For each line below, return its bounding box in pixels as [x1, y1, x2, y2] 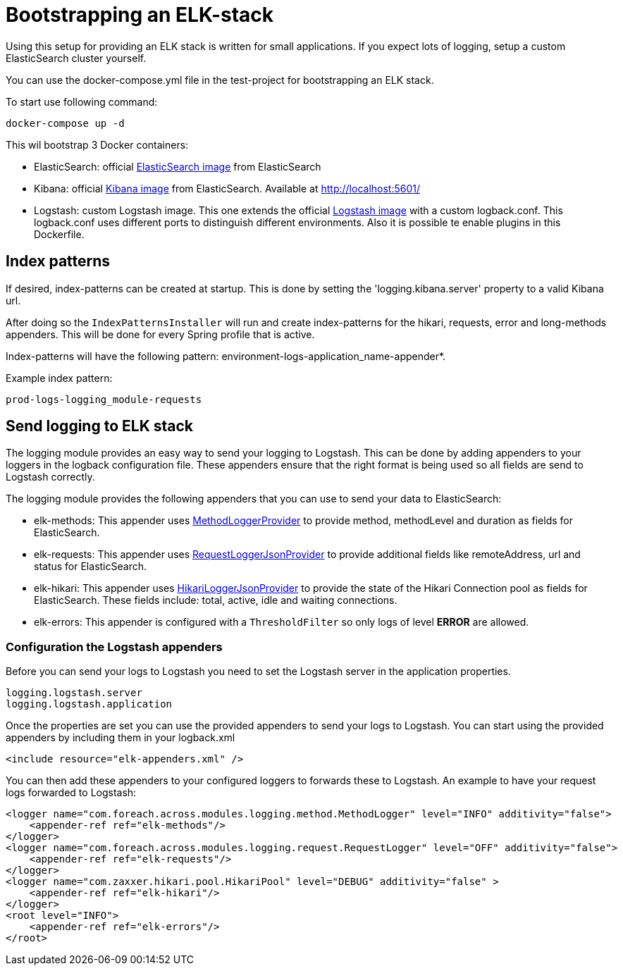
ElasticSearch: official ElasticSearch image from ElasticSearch [34, 160, 321, 173]
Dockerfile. [34, 228, 85, 240]
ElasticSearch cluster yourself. [6, 51, 147, 64]
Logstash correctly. [6, 471, 95, 483]
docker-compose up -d [6, 117, 125, 129]
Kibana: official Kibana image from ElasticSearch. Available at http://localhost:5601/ [34, 182, 421, 194]
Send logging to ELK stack [6, 417, 193, 435]
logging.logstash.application [6, 698, 173, 710]
